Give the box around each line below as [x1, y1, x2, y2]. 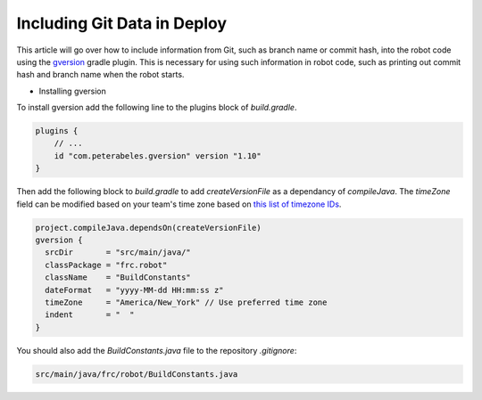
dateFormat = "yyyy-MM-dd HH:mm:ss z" [45, 285, 224, 295]
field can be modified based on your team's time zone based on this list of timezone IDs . [16, 199, 342, 209]
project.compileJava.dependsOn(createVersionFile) [35, 223, 262, 233]
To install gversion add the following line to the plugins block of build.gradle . [16, 102, 297, 113]
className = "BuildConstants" [45, 273, 191, 282]
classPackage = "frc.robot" [45, 259, 168, 270]
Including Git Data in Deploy [16, 13, 228, 33]
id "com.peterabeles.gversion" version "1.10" [54, 151, 262, 160]
